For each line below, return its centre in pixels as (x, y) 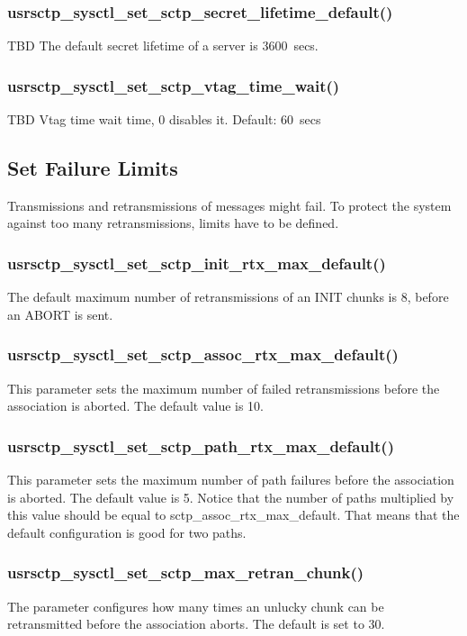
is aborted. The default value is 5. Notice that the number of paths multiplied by (231, 497)
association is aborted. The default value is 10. (136, 406)
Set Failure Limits (93, 168)
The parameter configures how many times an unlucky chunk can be (196, 606)
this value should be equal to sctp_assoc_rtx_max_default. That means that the (233, 515)
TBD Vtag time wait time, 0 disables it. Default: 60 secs (164, 119)
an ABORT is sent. (60, 314)
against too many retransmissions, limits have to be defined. (173, 223)
